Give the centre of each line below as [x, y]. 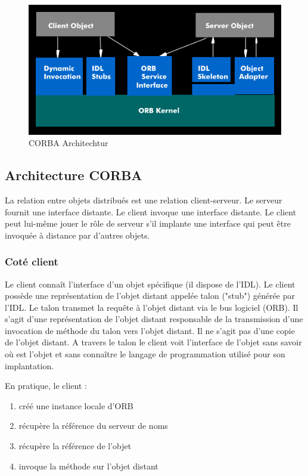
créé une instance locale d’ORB [76, 405]
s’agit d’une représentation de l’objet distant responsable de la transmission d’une [154, 319]
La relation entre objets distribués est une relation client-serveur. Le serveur [144, 200]
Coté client [32, 262]
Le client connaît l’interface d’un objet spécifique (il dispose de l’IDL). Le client [150, 284]
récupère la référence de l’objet [75, 446]
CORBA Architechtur [69, 143]
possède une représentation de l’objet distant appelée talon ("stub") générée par [150, 296]
